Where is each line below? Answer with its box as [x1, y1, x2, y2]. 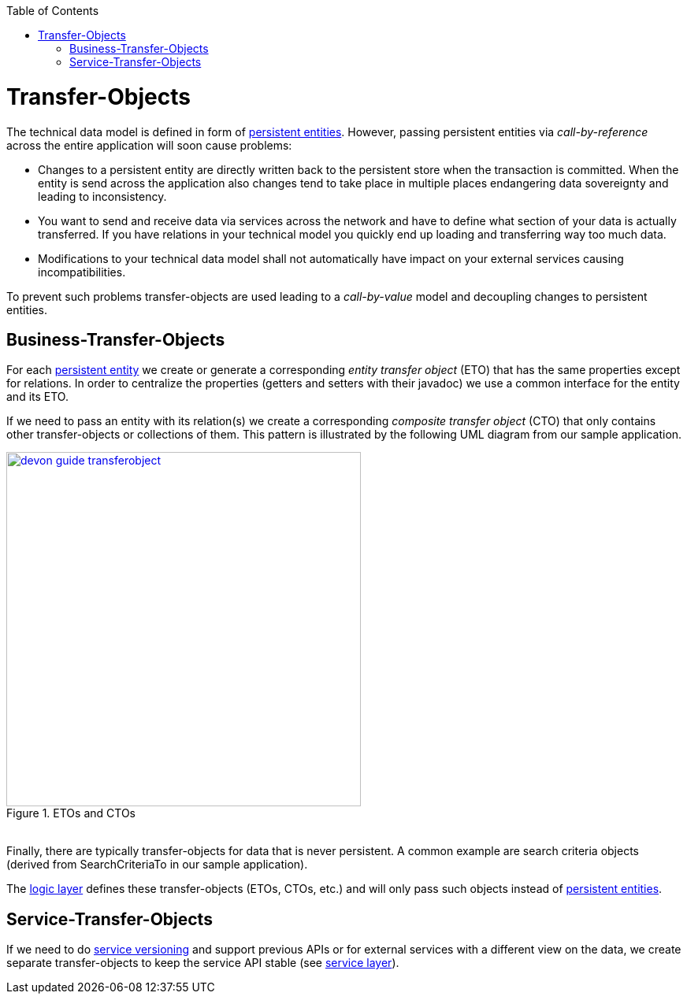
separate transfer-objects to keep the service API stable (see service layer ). [6, 956, 399, 970]
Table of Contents [6, 4, 99, 17]
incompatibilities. [38, 265, 126, 279]
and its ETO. [6, 390, 69, 404]
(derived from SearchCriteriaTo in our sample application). [6, 857, 308, 872]
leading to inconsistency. [38, 189, 167, 203]
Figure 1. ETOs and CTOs [6, 806, 136, 820]
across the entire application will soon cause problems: [6, 138, 292, 152]
